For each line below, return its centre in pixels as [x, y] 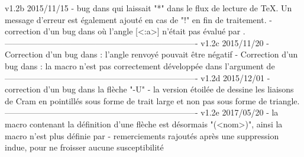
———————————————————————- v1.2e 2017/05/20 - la [142, 112]
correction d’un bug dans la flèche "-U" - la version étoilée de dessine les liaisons [149, 89]
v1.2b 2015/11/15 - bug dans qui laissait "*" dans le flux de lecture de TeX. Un [148, 8]
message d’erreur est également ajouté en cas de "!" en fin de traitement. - [138, 19]
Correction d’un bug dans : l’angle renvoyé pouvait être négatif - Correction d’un [151, 54]
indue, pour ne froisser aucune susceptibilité [84, 147]
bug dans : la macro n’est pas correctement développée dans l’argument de [140, 65]
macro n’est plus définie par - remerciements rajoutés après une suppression [142, 135]
